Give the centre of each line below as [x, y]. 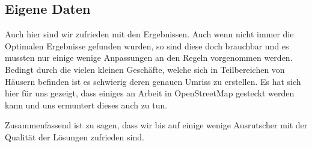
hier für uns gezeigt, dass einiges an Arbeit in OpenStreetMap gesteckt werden [150, 93]
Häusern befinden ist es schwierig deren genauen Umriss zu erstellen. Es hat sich [153, 81]
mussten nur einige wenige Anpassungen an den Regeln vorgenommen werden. [149, 58]
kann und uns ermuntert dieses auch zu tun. [86, 105]
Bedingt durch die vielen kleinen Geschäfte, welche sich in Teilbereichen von [145, 69]
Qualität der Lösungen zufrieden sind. [75, 136]
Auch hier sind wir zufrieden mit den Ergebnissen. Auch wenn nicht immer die [149, 34]
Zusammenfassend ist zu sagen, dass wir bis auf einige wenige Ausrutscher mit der [156, 125]
